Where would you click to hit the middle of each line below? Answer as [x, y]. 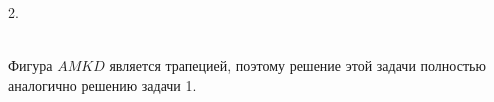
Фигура [30, 65]
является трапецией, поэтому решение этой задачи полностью [297, 65]
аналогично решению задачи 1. [102, 84]
